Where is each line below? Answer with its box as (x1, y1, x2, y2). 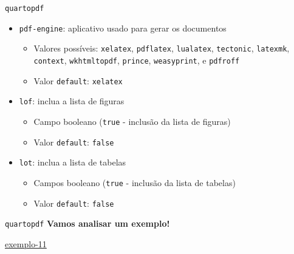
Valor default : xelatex (33, 74, 123, 87)
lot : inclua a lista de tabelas (19, 156, 126, 169)
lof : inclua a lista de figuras (19, 95, 125, 107)
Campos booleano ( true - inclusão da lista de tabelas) (33, 176, 236, 189)
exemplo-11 (5, 237, 47, 250)
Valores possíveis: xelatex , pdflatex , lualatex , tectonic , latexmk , (33, 42, 290, 55)
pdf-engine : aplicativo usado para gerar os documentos (19, 21, 227, 34)
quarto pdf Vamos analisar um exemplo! (5, 217, 170, 230)
